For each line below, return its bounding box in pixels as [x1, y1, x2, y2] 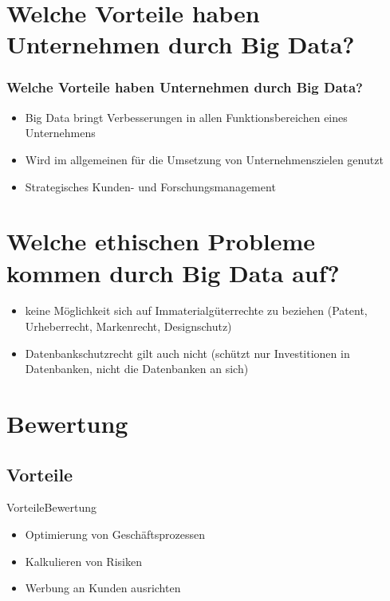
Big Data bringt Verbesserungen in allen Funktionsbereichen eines [25, 108, 348, 125]
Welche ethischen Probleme [6, 225, 316, 257]
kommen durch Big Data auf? [6, 256, 340, 289]
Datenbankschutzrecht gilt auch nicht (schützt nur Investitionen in [25, 344, 350, 361]
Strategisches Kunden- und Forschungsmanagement [25, 178, 276, 194]
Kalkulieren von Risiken [25, 552, 142, 569]
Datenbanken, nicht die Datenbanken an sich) [25, 360, 249, 377]
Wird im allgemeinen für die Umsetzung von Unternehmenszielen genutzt [25, 151, 384, 167]
